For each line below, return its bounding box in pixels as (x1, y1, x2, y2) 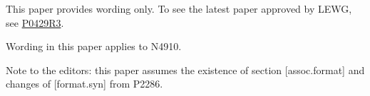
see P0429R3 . (6, 15, 64, 30)
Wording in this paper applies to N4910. (6, 39, 182, 54)
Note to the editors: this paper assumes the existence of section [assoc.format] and (6, 62, 365, 77)
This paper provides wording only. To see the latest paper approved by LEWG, (6, 1, 352, 16)
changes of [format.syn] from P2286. (6, 76, 163, 91)
